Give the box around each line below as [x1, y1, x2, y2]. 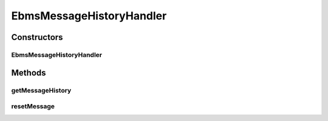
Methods [11, 67, 46, 78]
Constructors [11, 32, 63, 42]
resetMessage [11, 102, 55, 111]
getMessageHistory [11, 86, 72, 94]
